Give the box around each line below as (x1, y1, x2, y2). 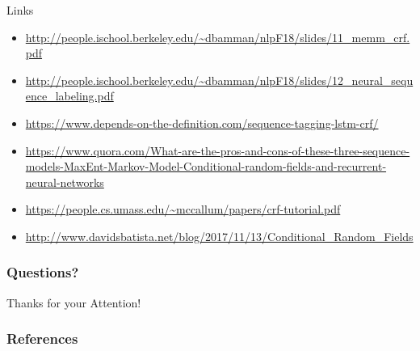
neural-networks (25, 173, 104, 190)
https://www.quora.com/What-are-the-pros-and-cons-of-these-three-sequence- (25, 142, 410, 159)
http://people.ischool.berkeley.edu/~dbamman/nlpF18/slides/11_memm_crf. (25, 28, 410, 45)
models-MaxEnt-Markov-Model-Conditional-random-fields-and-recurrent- (25, 158, 387, 175)
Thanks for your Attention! (6, 294, 141, 311)
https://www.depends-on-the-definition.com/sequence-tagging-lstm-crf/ (25, 114, 379, 131)
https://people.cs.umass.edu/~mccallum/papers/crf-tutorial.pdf (25, 201, 341, 218)
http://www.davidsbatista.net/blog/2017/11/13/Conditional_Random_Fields (25, 227, 414, 244)
